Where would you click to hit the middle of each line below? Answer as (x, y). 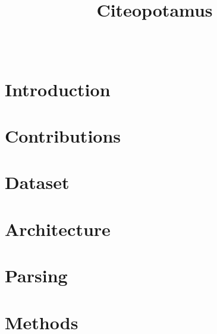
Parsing (36, 275)
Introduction (58, 89)
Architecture (58, 229)
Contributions (63, 136)
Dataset (37, 182)
